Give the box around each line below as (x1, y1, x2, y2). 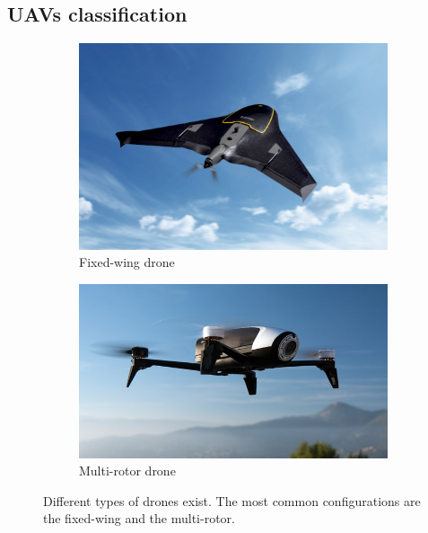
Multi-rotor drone (79, 461, 176, 480)
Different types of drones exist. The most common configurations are (43, 491, 421, 510)
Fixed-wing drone (79, 253, 175, 271)
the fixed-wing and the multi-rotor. (43, 509, 235, 528)
